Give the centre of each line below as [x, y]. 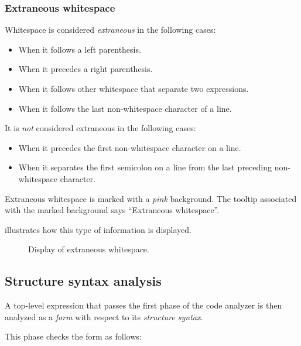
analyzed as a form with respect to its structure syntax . [104, 316]
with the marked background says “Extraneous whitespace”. [112, 210]
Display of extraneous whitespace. [89, 249]
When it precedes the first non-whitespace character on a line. [130, 147]
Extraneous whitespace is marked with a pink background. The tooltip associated [151, 198]
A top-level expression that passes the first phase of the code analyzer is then [143, 305]
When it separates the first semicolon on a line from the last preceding [145, 167]
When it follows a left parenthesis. [80, 49]
